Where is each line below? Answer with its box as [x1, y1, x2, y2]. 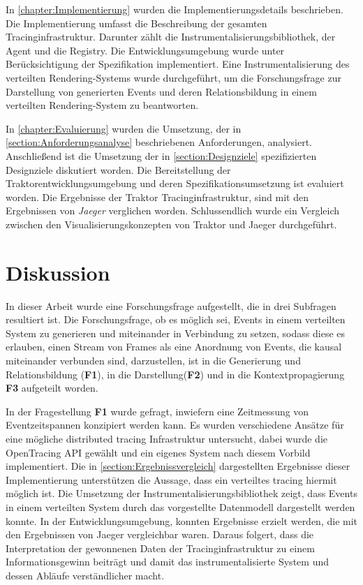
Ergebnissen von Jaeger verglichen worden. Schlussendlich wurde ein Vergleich [6, 203, 340, 218]
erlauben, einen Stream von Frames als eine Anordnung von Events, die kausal [6, 339, 342, 354]
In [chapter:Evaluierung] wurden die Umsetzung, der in [6, 121, 242, 135]
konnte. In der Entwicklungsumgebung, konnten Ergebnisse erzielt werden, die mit [6, 513, 358, 528]
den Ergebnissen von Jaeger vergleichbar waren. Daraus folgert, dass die [6, 527, 314, 542]
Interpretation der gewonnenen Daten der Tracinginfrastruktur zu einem [6, 540, 315, 555]
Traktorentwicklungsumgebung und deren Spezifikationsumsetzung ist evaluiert [6, 176, 344, 191]
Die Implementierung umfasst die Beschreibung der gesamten [6, 15, 267, 30]
